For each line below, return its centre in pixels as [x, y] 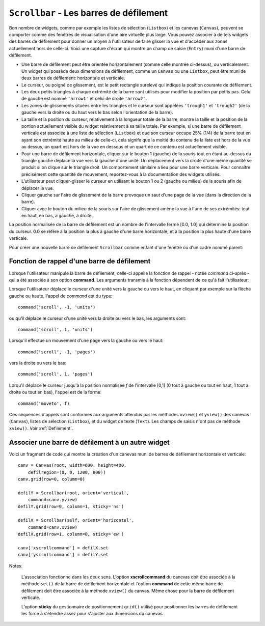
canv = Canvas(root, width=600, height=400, [72, 465]
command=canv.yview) [53, 500]
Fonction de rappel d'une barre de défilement [80, 261]
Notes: [16, 566]
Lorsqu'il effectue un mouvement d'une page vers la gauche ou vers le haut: [86, 341]
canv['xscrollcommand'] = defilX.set [63, 548]
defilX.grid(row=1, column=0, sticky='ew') [71, 534]
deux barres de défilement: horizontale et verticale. [73, 78]
